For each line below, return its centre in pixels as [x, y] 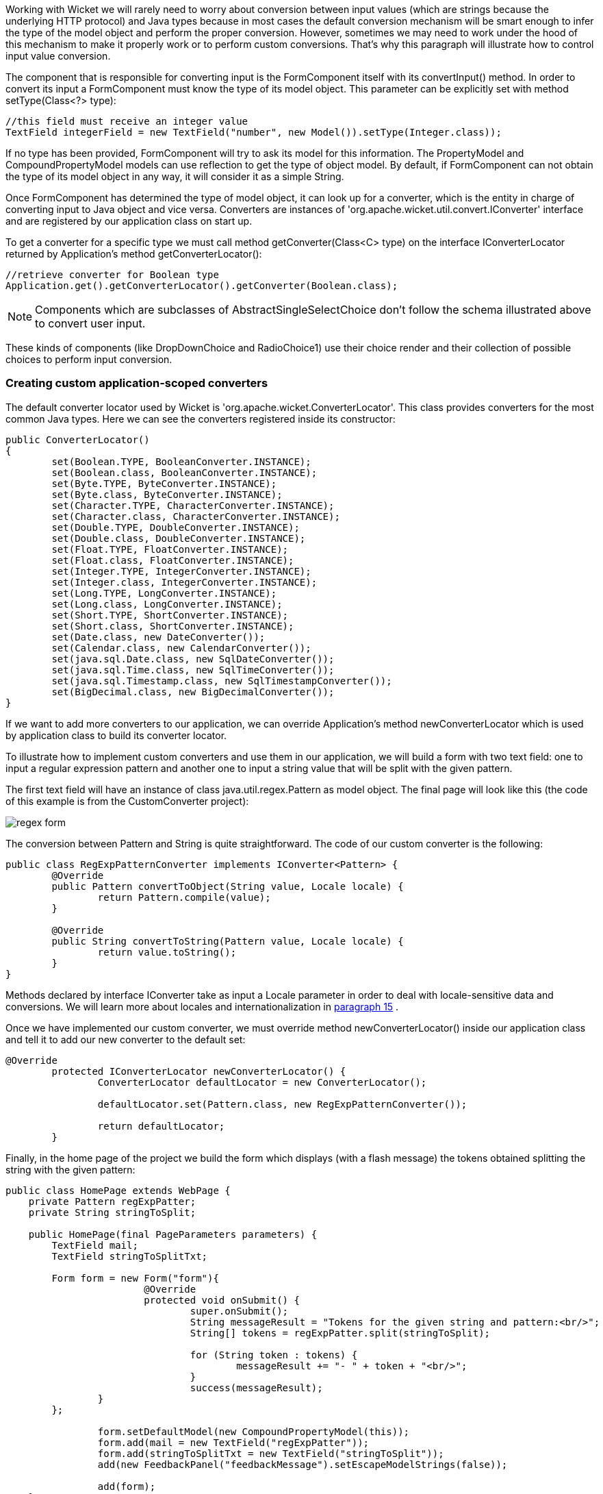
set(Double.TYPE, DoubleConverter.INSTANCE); [176, 527]
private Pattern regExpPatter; [112, 1201]
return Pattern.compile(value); [184, 897]
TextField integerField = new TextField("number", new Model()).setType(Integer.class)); [254, 132]
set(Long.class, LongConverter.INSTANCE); [167, 604]
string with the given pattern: [70, 1169]
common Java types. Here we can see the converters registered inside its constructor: [201, 419]
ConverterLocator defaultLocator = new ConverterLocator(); [262, 1082]
